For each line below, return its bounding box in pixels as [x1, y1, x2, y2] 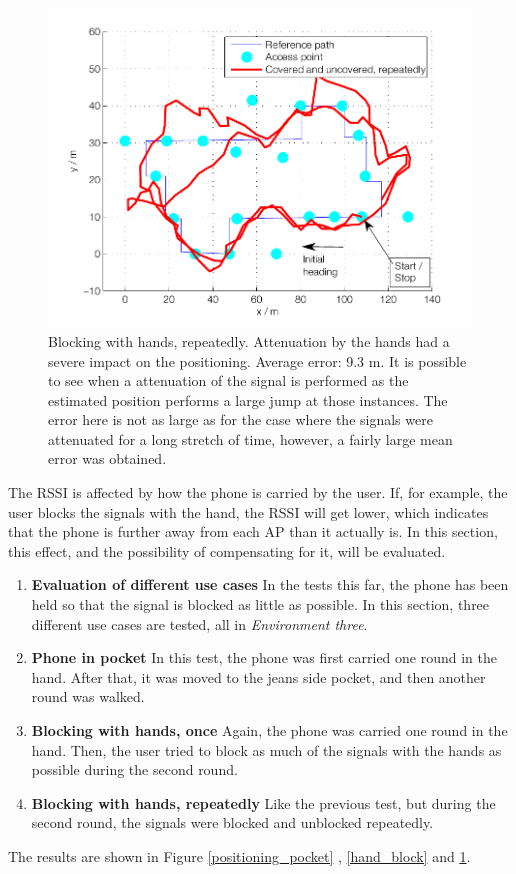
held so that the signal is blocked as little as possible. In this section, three [31, 594, 490, 615]
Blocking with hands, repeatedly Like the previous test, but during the [31, 792, 496, 813]
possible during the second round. [31, 759, 238, 780]
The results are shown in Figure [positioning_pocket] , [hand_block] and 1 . [8, 845, 471, 866]
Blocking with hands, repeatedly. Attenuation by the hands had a [48, 330, 450, 351]
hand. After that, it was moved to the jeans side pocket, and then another [31, 666, 486, 687]
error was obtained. [48, 448, 167, 469]
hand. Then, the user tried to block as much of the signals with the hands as [31, 739, 502, 760]
